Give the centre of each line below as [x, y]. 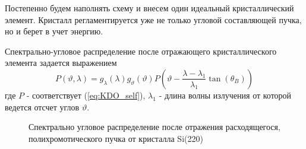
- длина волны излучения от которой [225, 95]
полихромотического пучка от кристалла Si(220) [116, 138]
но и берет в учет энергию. [54, 31]
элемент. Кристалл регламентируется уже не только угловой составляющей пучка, [153, 19]
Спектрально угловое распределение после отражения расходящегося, [154, 127]
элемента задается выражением [61, 63]
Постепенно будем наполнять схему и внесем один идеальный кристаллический [149, 8]
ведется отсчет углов [42, 107]
